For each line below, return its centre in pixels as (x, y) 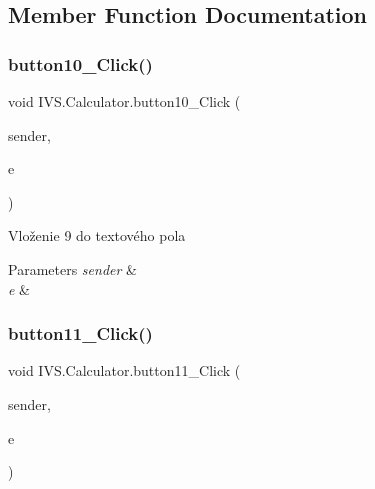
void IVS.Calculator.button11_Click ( (124, 370)
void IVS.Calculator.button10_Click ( (124, 101)
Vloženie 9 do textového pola (97, 235)
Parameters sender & (72, 268)
